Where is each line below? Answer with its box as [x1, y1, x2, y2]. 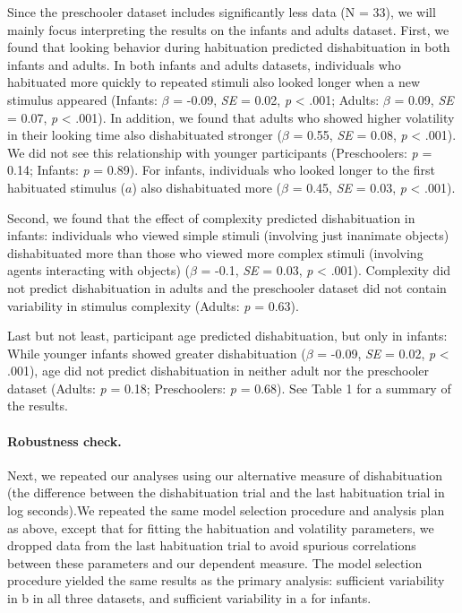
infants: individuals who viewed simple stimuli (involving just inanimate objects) [7, 226, 449, 245]
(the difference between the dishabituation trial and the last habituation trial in [7, 483, 445, 502]
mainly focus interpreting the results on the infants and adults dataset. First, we [7, 20, 449, 39]
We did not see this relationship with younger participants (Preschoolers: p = [7, 142, 432, 161]
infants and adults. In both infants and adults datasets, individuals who [7, 55, 401, 73]
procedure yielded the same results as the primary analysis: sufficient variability [7, 571, 445, 590]
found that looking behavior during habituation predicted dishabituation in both [7, 38, 450, 56]
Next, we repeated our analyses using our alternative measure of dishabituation [7, 465, 442, 484]
